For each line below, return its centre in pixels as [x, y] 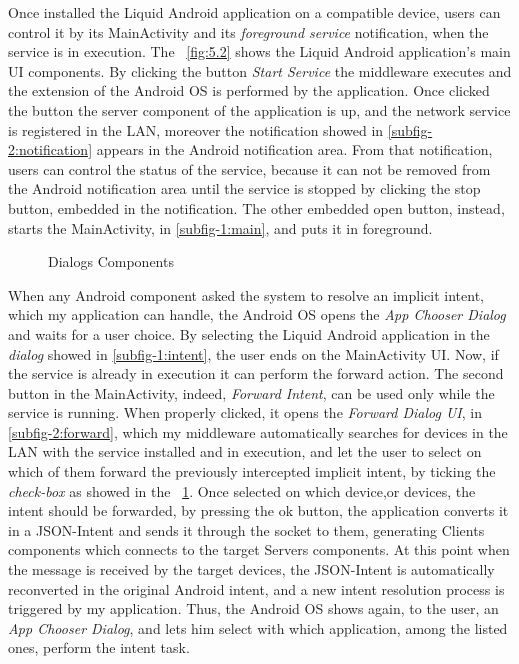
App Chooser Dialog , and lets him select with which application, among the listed [258, 627]
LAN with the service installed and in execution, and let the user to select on [245, 451]
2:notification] [50, 149]
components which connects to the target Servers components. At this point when [259, 549]
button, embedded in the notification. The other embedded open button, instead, [256, 207]
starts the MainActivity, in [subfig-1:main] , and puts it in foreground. [220, 227]
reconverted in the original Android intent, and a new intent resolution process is [256, 588]
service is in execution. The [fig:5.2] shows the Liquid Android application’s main [259, 51]
